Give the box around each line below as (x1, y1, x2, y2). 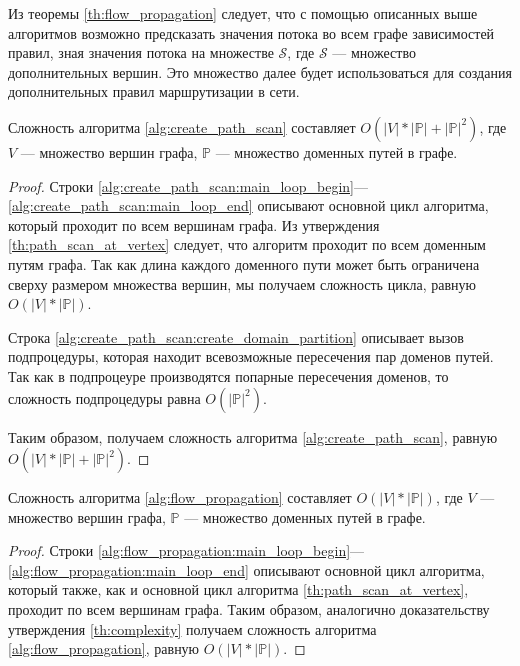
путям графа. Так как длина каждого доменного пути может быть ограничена (8, 253, 480, 274)
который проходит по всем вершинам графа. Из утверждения (8, 214, 380, 235)
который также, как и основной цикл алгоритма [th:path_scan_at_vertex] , (8, 579, 469, 600)
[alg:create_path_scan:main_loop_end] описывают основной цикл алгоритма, (8, 195, 489, 216)
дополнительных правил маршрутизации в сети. (8, 81, 300, 102)
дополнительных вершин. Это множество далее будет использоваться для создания (8, 61, 512, 82)
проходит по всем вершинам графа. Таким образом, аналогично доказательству (8, 599, 490, 620)
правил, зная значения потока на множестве (8, 42, 274, 63)
